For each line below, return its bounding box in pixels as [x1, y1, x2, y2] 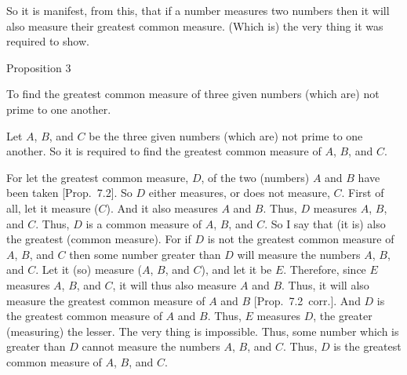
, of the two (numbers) [201, 169, 310, 185]
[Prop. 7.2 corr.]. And [253, 292, 361, 308]
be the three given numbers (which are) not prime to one [89, 127, 363, 144]
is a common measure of [85, 215, 202, 231]
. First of [341, 184, 384, 201]
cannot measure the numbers [82, 338, 220, 355]
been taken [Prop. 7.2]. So [6, 184, 133, 201]
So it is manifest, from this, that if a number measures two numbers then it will [6, 2, 390, 18]
